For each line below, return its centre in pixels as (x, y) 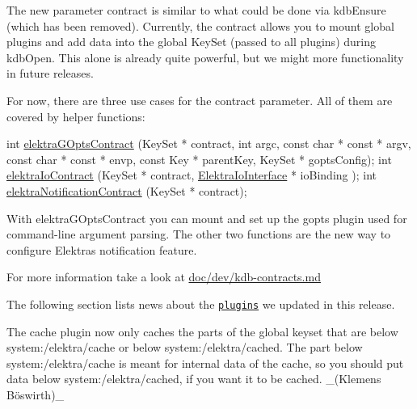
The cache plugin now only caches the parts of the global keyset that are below (202, 331)
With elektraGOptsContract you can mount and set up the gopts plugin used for (207, 218)
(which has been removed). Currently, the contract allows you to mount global (200, 25)
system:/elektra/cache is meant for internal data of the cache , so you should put (205, 363)
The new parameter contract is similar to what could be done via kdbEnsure (196, 10)
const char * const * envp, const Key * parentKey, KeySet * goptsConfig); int (199, 159)
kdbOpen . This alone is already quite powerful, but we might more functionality (205, 57)
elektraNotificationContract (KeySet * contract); (127, 190)
